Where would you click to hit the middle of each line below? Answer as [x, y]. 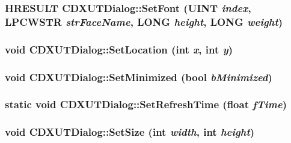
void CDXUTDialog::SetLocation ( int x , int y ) [119, 49]
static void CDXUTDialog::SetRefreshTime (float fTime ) [146, 104]
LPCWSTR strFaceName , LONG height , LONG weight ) [144, 21]
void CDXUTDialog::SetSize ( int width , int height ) [130, 132]
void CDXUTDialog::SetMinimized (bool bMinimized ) [139, 77]
